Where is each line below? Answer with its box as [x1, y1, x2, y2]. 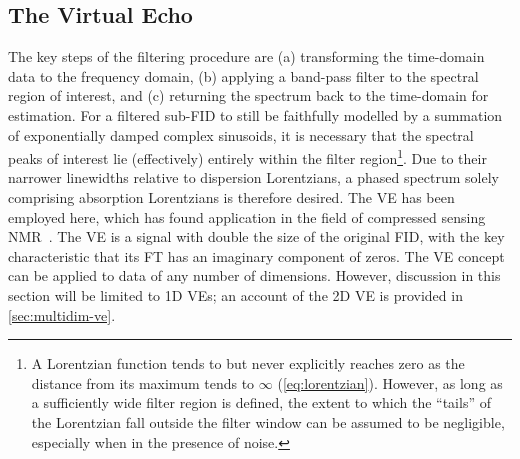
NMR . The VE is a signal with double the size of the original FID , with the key [8, 226, 505, 247]
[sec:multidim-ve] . [8, 304, 116, 325]
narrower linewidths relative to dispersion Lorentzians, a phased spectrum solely [8, 167, 500, 188]
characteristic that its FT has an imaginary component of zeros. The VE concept [8, 245, 505, 266]
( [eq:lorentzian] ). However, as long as [277, 372, 503, 393]
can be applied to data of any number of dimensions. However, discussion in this [8, 265, 501, 286]
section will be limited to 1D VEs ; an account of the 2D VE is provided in [8, 284, 463, 305]
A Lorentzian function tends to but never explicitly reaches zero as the [31, 353, 465, 374]
